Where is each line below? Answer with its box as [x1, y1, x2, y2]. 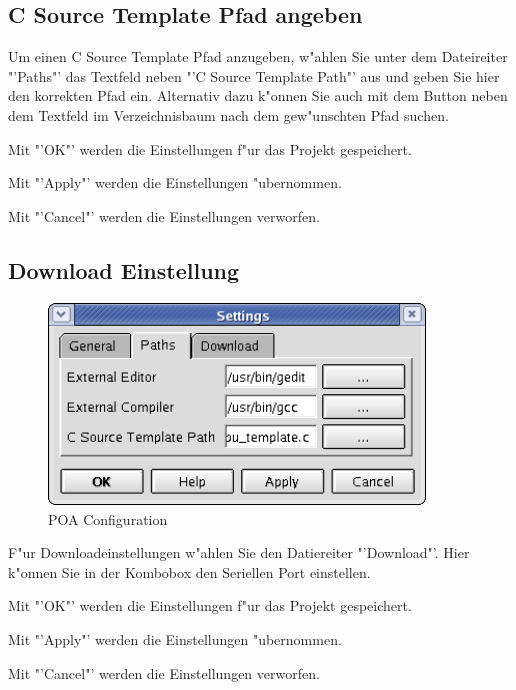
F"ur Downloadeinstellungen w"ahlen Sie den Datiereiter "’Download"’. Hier [8, 542, 470, 563]
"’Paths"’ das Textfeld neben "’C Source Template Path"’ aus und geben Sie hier [8, 65, 500, 86]
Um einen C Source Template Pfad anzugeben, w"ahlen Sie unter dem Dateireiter [8, 46, 508, 67]
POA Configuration [48, 508, 168, 529]
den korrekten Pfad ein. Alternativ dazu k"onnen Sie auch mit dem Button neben [8, 85, 508, 106]
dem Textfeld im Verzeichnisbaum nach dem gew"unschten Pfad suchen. [8, 104, 449, 125]
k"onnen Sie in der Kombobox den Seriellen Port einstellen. [8, 561, 371, 582]
